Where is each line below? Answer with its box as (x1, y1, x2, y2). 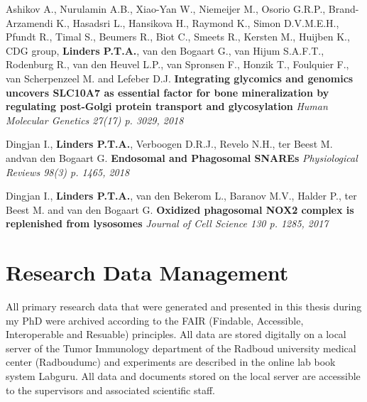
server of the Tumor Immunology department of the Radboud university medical (6, 340, 356, 355)
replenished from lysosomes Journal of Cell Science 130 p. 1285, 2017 (6, 216, 329, 231)
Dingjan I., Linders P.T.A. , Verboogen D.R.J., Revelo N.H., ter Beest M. (6, 136, 333, 151)
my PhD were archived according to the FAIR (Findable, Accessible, (6, 313, 304, 327)
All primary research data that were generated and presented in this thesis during (6, 299, 362, 314)
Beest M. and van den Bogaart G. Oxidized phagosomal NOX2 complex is (6, 202, 354, 217)
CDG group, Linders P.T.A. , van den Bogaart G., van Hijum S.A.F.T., (6, 43, 324, 58)
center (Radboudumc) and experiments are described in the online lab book (6, 354, 336, 369)
